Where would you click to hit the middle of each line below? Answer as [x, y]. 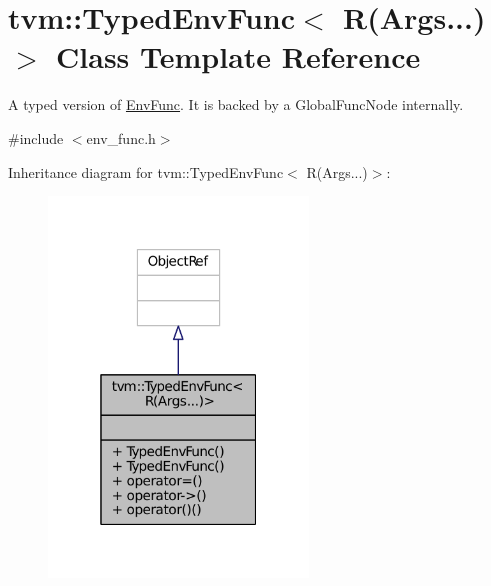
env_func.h [121, 137]
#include [36, 137]
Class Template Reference [238, 56]
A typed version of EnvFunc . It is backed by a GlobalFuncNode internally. [236, 104]
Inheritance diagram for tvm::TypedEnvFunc [146, 171]
